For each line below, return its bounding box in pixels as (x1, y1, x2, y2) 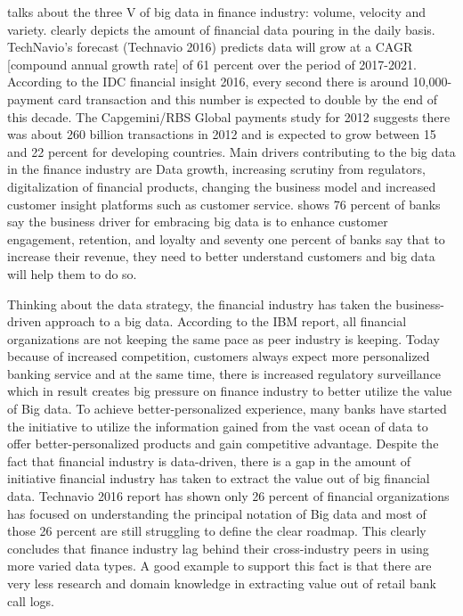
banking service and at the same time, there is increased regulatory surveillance (7, 364, 442, 382)
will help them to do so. (7, 264, 137, 283)
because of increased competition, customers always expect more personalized (7, 347, 430, 365)
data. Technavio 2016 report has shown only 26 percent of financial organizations (7, 487, 450, 505)
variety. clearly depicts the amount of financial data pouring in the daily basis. (7, 20, 435, 38)
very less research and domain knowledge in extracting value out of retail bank (7, 574, 436, 592)
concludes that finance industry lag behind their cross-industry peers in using (7, 538, 429, 557)
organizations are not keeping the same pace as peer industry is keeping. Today (7, 329, 440, 348)
